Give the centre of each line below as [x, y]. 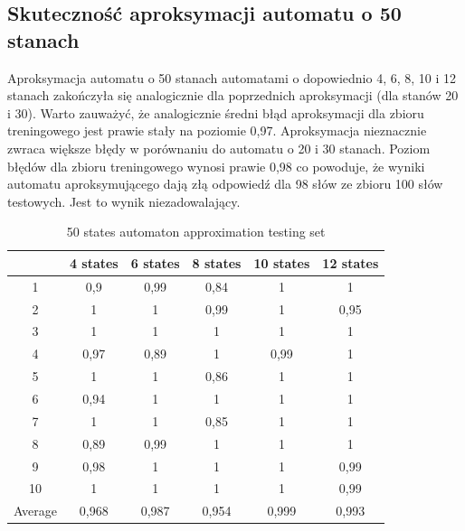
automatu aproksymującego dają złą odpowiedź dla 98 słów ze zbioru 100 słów [225, 184]
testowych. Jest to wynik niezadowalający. [124, 201]
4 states [94, 262]
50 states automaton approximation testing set [196, 232]
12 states [351, 262]
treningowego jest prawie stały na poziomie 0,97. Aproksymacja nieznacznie [217, 130]
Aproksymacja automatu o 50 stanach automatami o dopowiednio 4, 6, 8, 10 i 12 [232, 77]
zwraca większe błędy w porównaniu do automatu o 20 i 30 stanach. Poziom [219, 148]
